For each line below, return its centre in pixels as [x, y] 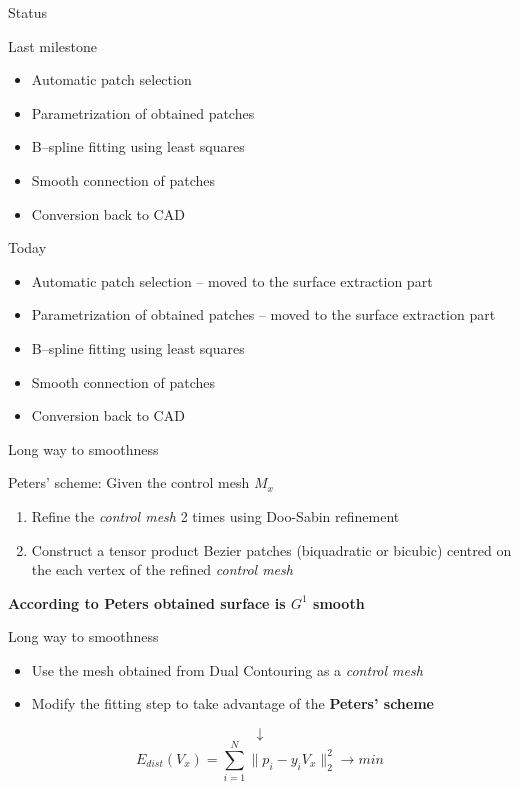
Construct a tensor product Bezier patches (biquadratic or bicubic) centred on [271, 549]
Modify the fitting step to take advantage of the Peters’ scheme [232, 703]
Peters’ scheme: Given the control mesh [129, 482]
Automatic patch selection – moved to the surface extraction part [232, 280]
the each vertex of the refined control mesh [162, 569]
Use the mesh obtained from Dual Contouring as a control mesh [227, 669]
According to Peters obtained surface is [147, 602]
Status [27, 12]
